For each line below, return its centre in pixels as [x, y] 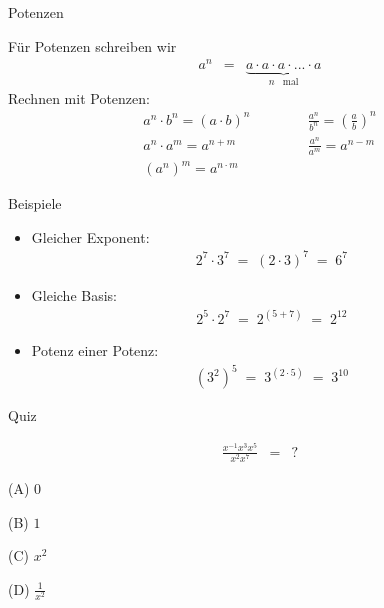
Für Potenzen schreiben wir [92, 45]
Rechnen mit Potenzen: [79, 97]
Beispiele [35, 203]
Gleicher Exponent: [90, 236]
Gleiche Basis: [74, 294]
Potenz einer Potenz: [95, 349]
